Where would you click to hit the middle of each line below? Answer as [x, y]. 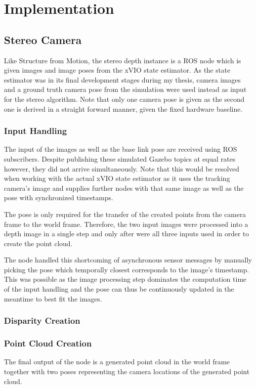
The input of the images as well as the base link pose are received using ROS [121, 149]
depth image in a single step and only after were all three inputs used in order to [127, 234]
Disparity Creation [42, 321]
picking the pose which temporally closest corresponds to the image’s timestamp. [127, 269]
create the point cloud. [38, 243]
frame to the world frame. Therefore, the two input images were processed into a [126, 224]
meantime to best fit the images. [53, 298]
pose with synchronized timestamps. [59, 197]
